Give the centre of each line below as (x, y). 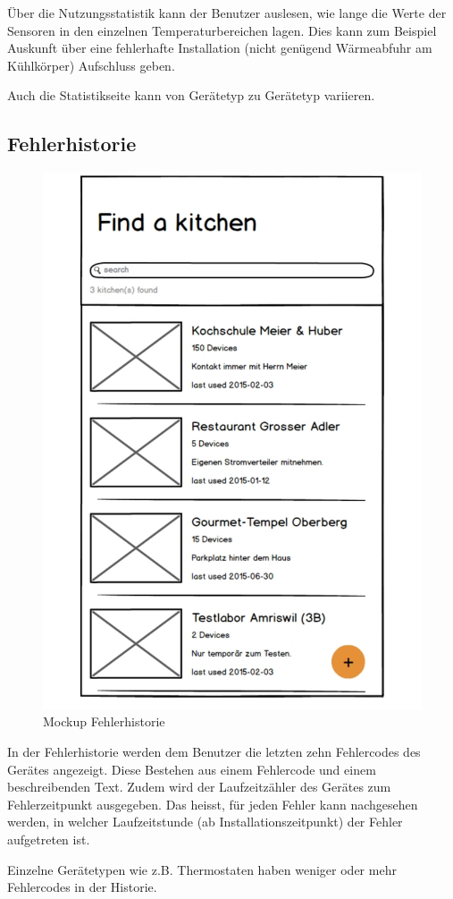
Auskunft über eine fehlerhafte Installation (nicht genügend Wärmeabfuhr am (220, 48)
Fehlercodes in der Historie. (82, 887)
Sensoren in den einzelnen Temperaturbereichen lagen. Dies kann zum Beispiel (222, 30)
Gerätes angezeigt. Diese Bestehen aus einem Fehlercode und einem (192, 769)
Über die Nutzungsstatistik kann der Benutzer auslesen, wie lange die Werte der (227, 13)
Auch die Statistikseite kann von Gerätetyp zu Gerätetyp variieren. (191, 95)
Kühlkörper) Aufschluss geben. (91, 65)
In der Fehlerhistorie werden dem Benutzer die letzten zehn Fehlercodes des (214, 752)
